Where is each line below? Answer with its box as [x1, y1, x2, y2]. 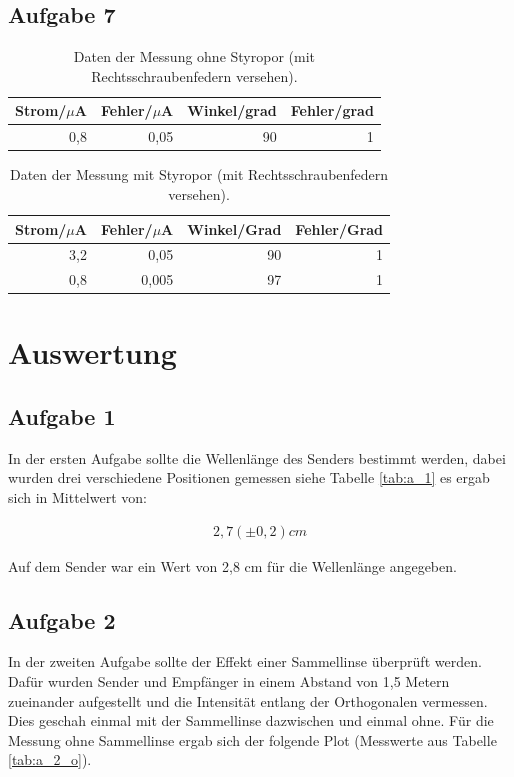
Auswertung [8, 332, 177, 373]
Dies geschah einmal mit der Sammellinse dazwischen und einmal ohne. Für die [8, 710, 494, 731]
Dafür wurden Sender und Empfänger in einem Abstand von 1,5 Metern [8, 671, 450, 692]
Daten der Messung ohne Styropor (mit [73, 46, 316, 67]
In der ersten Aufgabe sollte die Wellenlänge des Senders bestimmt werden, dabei [8, 447, 506, 468]
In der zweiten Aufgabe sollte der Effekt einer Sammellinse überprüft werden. [8, 651, 482, 672]
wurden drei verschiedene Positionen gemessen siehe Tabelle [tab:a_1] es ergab [8, 467, 490, 488]
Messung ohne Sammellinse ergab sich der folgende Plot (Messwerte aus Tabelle [8, 729, 497, 750]
